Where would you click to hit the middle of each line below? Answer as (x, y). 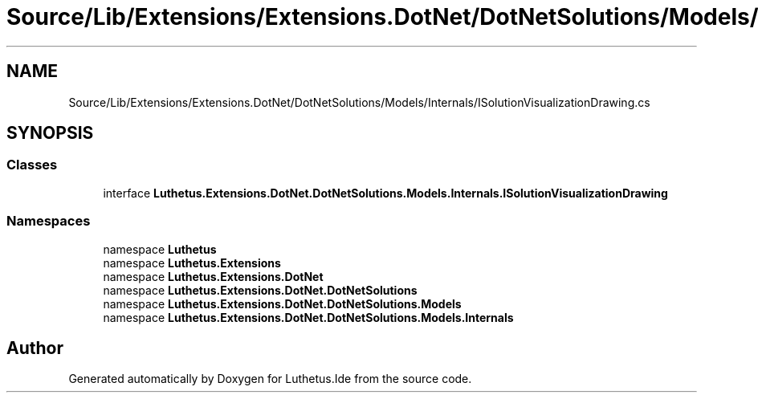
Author (35, 348)
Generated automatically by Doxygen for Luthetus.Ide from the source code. (270, 379)
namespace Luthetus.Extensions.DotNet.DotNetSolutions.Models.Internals (308, 317)
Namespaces (49, 221)
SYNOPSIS (50, 133)
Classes (32, 165)
